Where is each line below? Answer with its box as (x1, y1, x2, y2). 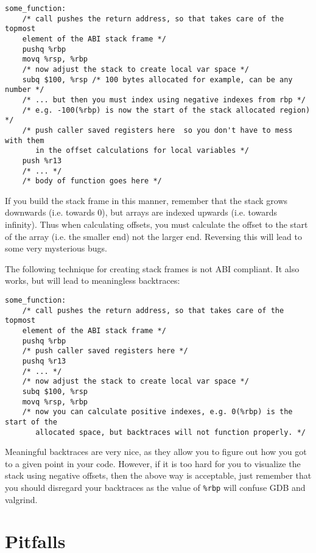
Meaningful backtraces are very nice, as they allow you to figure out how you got (5, 445, 307, 458)
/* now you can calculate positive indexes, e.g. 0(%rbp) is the (22, 407, 293, 417)
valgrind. (5, 493, 38, 505)
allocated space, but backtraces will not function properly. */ (35, 428, 306, 437)
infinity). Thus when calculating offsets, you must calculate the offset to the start (5, 218, 308, 230)
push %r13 (22, 156, 62, 165)
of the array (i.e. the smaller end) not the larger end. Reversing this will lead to (5, 230, 302, 242)
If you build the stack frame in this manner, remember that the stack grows (5, 194, 288, 206)
